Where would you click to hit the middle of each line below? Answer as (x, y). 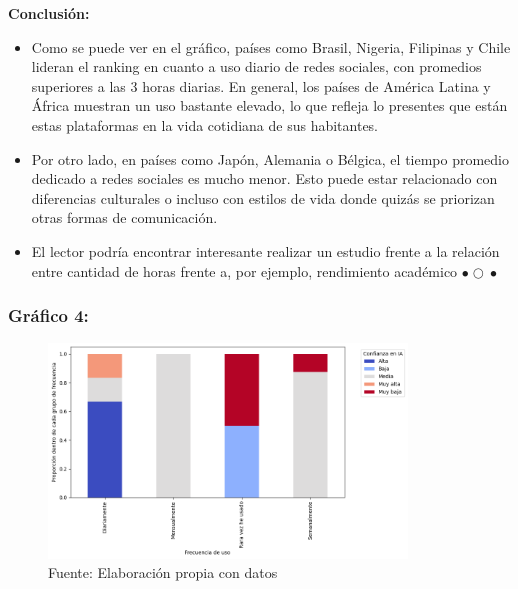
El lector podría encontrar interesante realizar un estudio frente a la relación (265, 250)
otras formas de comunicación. (124, 217)
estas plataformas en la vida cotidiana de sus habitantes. (205, 124)
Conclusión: (49, 13)
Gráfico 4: (48, 315)
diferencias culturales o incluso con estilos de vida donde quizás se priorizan (263, 197)
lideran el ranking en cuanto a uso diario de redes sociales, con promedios (256, 66)
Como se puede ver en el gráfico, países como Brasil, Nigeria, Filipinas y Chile (271, 46)
